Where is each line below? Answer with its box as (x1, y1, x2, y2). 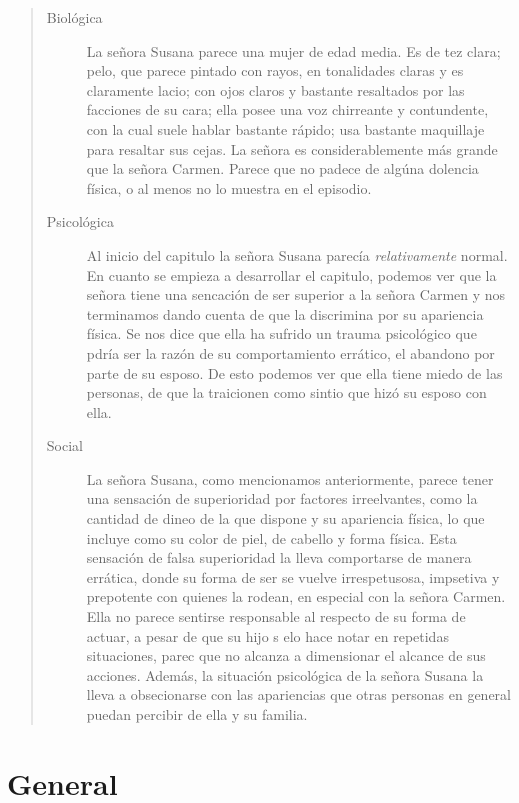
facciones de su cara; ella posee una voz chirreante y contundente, (86, 99, 489, 120)
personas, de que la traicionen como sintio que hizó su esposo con (86, 382, 487, 403)
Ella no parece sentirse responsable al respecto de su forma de (86, 606, 466, 627)
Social (46, 435, 83, 456)
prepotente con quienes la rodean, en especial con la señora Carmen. (86, 586, 506, 607)
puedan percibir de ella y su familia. (86, 704, 308, 724)
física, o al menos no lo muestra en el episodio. (86, 177, 372, 198)
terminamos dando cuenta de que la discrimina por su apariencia (86, 303, 484, 324)
